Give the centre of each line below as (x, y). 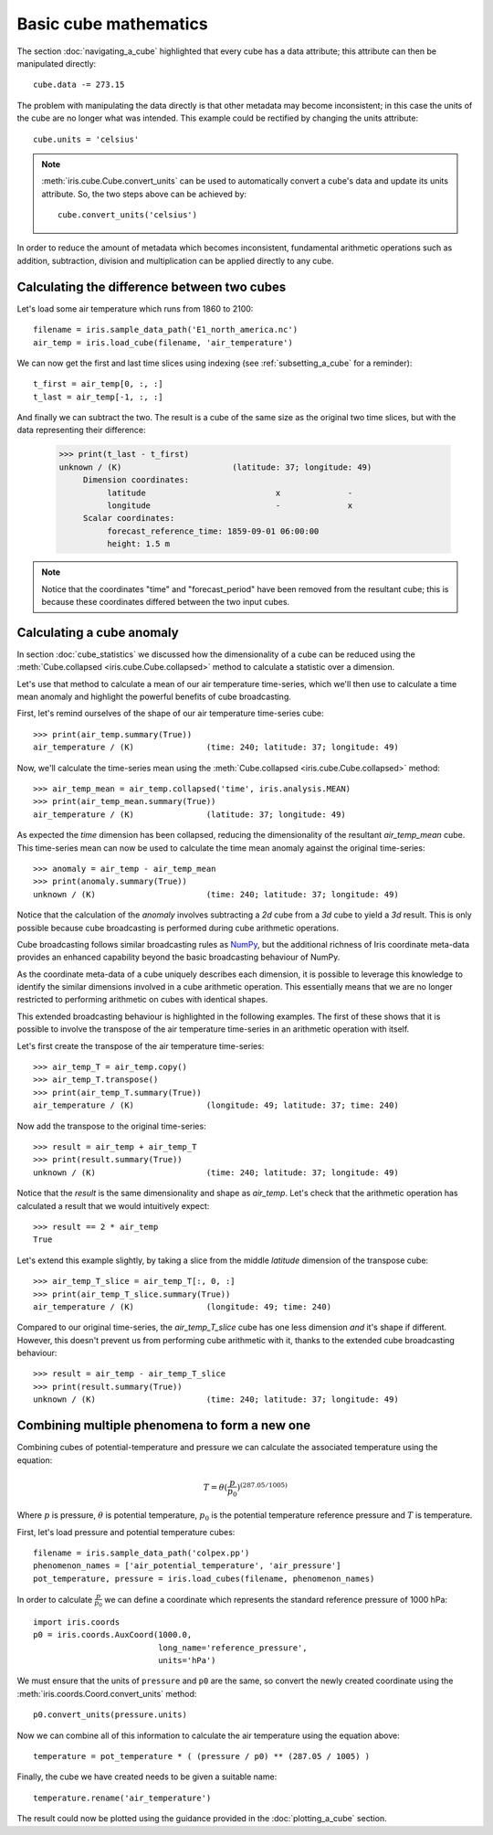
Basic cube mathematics (113, 24)
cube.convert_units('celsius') (128, 215)
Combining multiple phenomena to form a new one (164, 1426)
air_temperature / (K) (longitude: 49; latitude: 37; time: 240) (216, 1105)
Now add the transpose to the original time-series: (111, 1126)
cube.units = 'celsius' (86, 139)
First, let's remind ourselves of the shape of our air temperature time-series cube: (170, 714)
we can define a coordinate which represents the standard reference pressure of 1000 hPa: (275, 1600)
